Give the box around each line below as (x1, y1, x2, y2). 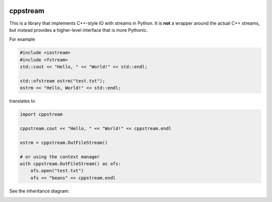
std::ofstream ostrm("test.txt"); (20, 78, 105, 84)
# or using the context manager (20, 154, 100, 160)
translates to (9, 98, 35, 104)
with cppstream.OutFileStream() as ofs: (20, 161, 121, 166)
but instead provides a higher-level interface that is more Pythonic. (9, 27, 148, 33)
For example (9, 36, 35, 42)
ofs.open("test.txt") (30, 168, 84, 174)
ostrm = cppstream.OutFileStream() (20, 140, 108, 146)
